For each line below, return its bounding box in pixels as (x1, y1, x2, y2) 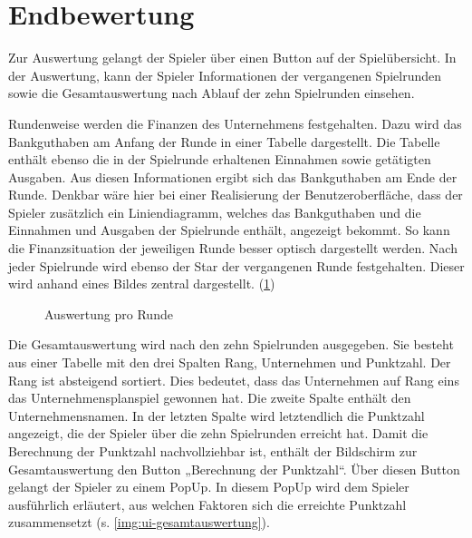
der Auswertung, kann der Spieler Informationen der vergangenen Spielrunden (8, 65, 442, 84)
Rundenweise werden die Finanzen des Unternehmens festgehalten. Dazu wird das (8, 113, 462, 132)
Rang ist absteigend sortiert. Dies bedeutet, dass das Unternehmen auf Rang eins (8, 370, 459, 389)
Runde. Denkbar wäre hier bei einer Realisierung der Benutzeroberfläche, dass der (8, 185, 463, 204)
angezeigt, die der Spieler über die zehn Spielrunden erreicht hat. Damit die (8, 424, 429, 443)
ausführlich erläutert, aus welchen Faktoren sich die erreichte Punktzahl (8, 494, 407, 514)
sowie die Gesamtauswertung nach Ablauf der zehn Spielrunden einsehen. (8, 83, 415, 103)
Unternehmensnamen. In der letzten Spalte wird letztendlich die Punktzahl (8, 406, 425, 425)
